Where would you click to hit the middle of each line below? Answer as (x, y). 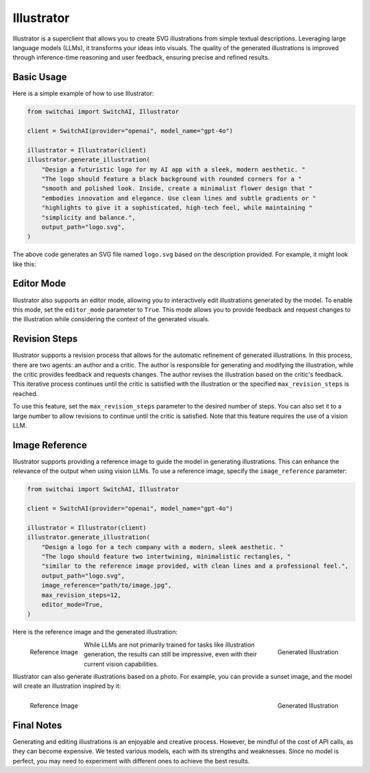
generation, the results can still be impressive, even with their (170, 654)
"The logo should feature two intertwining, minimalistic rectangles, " (166, 557)
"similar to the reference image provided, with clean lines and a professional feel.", (195, 566)
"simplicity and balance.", (89, 217)
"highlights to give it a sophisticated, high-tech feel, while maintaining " (177, 208)
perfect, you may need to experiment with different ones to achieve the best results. (131, 761)
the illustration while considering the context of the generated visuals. (111, 319)
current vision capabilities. (121, 664)
